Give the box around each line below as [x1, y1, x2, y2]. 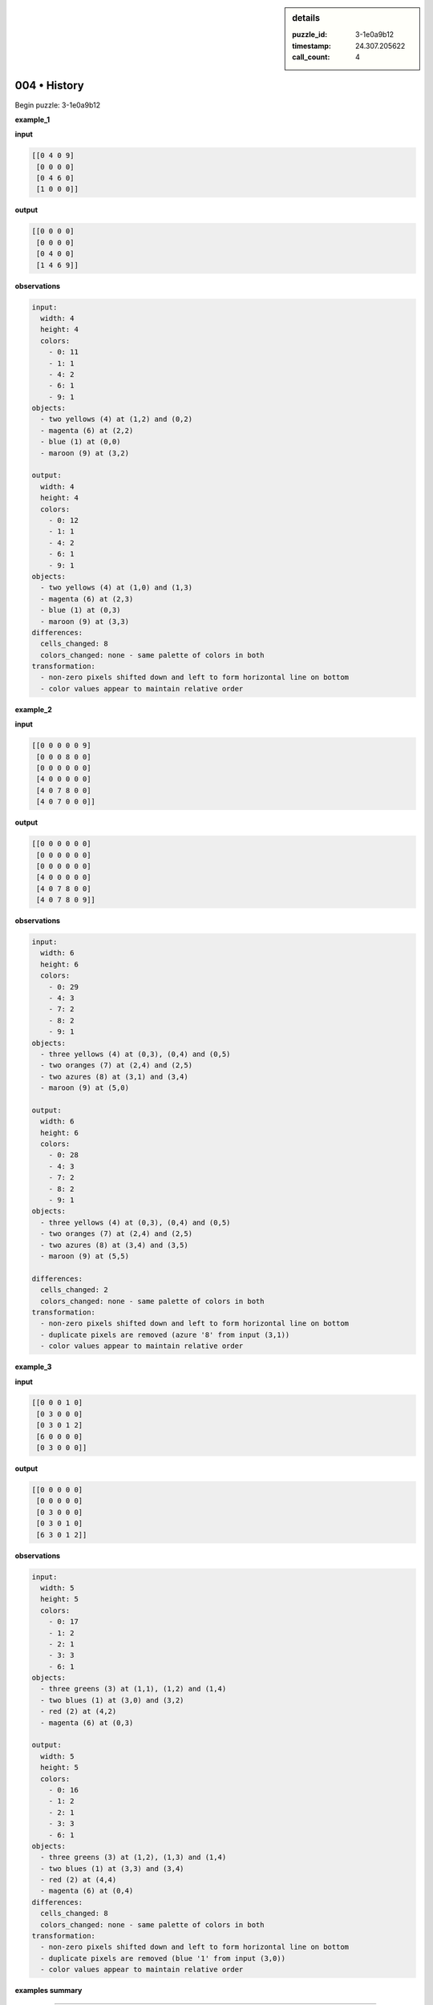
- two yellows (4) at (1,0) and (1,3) [40, 583, 192, 593]
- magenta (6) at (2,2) [40, 426, 134, 435]
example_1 [14, 115, 51, 124]
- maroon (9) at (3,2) [40, 448, 130, 457]
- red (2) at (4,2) [40, 1707, 117, 1716]
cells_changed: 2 [40, 1286, 108, 1294]
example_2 [14, 704, 52, 714]
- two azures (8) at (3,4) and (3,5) [40, 1240, 188, 1250]
